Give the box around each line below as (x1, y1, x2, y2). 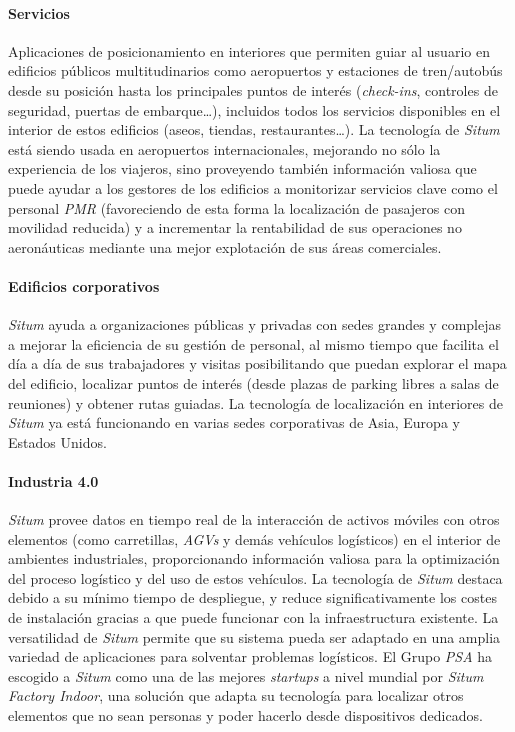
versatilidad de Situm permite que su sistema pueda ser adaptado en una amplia (8, 626, 501, 647)
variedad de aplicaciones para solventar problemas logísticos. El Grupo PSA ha (8, 646, 493, 667)
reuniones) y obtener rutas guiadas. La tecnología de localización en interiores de (8, 392, 503, 413)
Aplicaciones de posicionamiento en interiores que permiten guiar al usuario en (8, 40, 490, 61)
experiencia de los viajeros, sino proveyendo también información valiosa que (8, 158, 477, 179)
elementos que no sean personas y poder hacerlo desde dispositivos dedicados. (8, 705, 483, 726)
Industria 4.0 (8, 470, 99, 491)
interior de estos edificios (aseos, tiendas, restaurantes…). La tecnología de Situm (8, 119, 500, 140)
